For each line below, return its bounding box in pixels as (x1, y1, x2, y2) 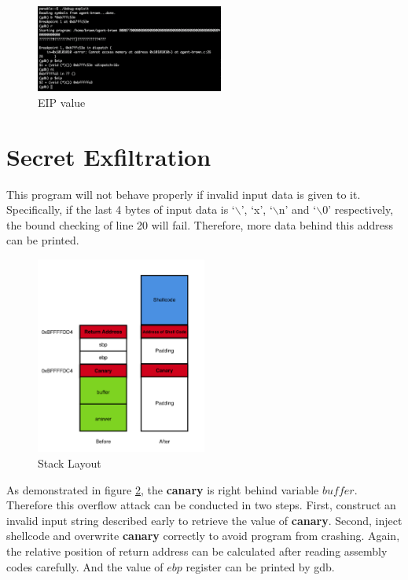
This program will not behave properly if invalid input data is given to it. (6, 185, 361, 202)
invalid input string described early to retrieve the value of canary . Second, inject (6, 512, 402, 528)
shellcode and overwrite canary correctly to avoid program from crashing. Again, (6, 527, 400, 544)
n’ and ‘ (278, 201, 317, 218)
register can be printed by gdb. (186, 558, 335, 574)
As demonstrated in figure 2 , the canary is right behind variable (6, 481, 319, 497)
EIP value (38, 94, 86, 110)
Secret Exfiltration (6, 140, 211, 172)
